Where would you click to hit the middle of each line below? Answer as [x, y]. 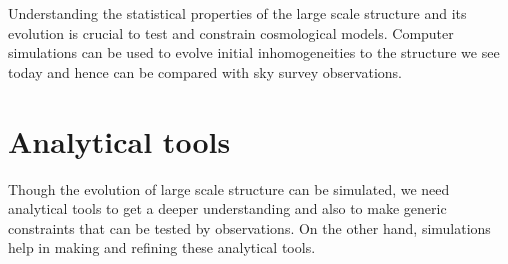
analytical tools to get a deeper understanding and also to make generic [227, 208]
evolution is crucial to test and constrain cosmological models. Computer [231, 32]
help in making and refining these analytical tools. [162, 247]
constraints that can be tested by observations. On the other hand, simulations [249, 227]
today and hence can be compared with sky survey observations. [205, 71]
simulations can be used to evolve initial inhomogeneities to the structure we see [254, 52]
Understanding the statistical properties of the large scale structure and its [237, 13]
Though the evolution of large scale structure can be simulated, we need [229, 188]
